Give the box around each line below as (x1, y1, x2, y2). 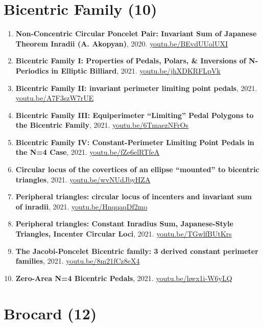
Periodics (15, 65, 49, 76)
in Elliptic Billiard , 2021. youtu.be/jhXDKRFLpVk (51, 65, 221, 76)
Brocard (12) (4, 302, 97, 323)
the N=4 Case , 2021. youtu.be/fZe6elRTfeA (15, 147, 160, 157)
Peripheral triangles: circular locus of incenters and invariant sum (15, 191, 252, 202)
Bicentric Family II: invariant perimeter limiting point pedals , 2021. (15, 82, 257, 93)
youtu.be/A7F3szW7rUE (15, 92, 94, 103)
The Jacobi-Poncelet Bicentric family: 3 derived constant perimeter (15, 245, 258, 256)
